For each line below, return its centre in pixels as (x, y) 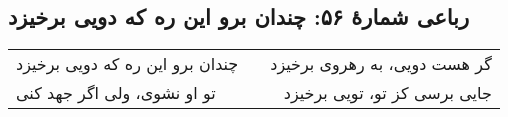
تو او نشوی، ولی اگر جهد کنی (116, 93)
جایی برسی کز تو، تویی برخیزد (387, 93)
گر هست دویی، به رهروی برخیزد (381, 64)
